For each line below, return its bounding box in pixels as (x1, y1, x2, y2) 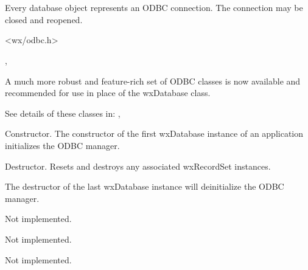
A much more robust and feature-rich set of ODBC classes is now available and (5, 74, 301, 87)
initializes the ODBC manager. (5, 139, 120, 151)
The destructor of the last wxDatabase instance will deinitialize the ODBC (5, 180, 284, 193)
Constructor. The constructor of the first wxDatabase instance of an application (5, 127, 304, 140)
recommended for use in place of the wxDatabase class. (5, 86, 211, 99)
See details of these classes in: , (5, 106, 121, 119)
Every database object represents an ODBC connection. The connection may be (5, 1, 303, 14)
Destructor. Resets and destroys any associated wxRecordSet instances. (5, 159, 271, 172)
